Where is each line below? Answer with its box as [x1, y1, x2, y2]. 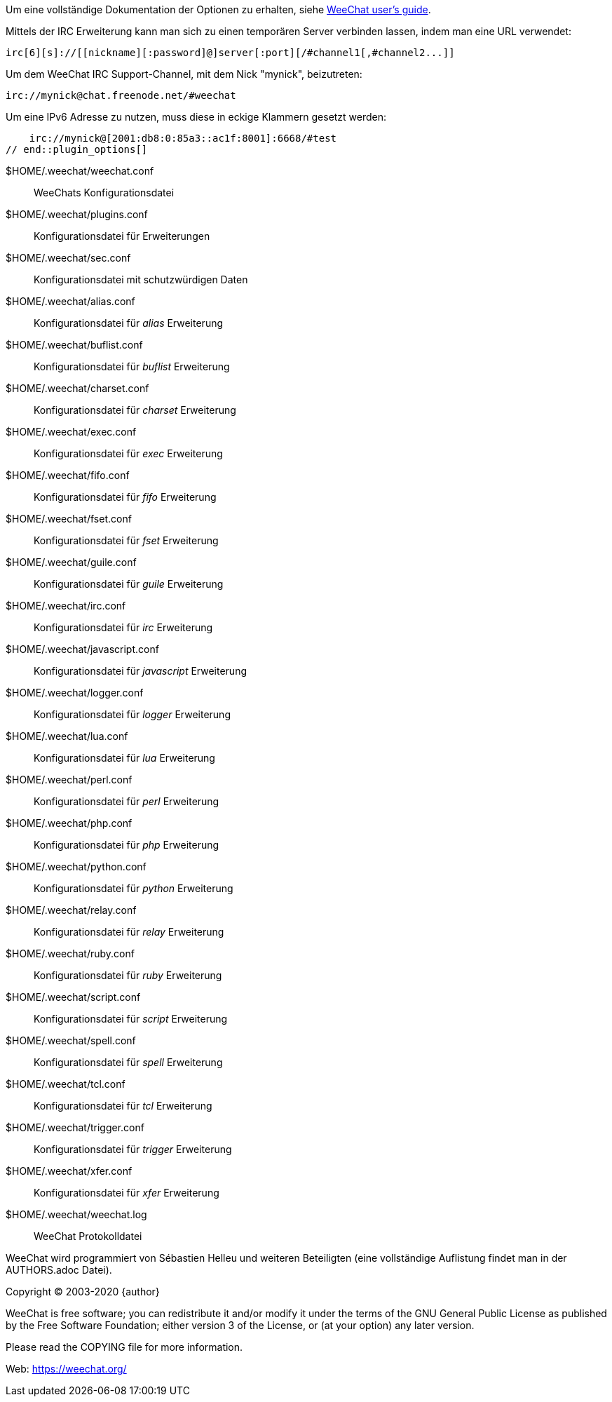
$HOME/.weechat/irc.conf [6, 600, 126, 612]
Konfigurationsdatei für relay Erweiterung [34, 926, 224, 938]
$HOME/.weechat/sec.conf [6, 252, 131, 264]
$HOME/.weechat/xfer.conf [6, 1165, 132, 1177]
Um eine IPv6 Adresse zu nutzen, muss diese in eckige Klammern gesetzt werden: [6, 111, 387, 123]
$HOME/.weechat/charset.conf [6, 382, 149, 394]
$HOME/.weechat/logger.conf [6, 687, 144, 699]
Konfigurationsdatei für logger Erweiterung [34, 708, 231, 720]
